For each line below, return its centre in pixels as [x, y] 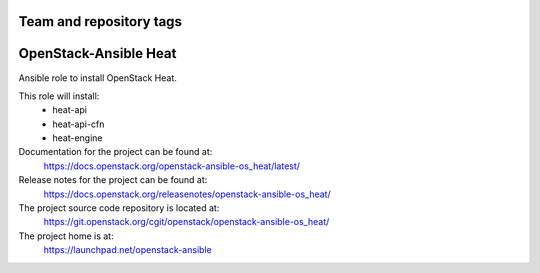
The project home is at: [66, 236]
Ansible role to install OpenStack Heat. [97, 77]
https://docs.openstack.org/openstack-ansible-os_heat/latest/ [171, 166]
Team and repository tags [100, 21]
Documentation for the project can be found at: [115, 152]
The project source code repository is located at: [119, 208]
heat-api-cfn [78, 124]
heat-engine [78, 138]
